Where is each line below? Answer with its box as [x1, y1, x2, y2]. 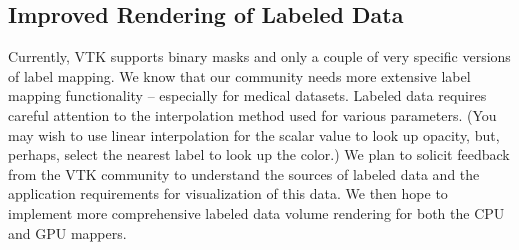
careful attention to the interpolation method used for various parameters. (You [8, 104, 497, 125]
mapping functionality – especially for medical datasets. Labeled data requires [8, 85, 487, 106]
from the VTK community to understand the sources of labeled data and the [8, 163, 480, 184]
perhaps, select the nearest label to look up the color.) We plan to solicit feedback [8, 144, 510, 165]
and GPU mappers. [8, 222, 127, 243]
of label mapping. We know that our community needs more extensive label [8, 65, 471, 86]
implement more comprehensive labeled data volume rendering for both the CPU [8, 202, 505, 223]
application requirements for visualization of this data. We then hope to [8, 183, 448, 204]
